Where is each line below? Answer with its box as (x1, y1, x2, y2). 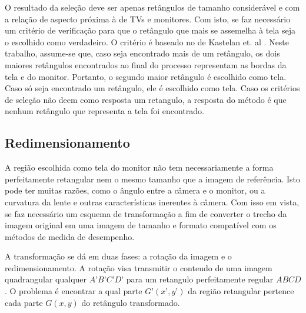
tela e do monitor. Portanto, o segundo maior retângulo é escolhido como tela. (5, 70, 287, 82)
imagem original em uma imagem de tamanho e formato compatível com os (5, 219, 277, 231)
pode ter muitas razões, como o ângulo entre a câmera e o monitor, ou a (5, 184, 265, 197)
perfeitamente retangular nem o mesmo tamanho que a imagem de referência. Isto (5, 172, 300, 185)
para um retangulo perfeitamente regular (126, 273, 274, 285)
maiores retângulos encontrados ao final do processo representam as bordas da (5, 58, 287, 71)
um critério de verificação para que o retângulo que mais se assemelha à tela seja (5, 24, 296, 36)
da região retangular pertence (188, 285, 294, 297)
